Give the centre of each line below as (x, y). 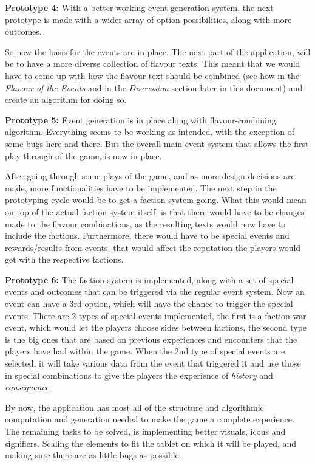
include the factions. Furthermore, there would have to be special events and (147, 236)
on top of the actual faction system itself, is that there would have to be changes (155, 211)
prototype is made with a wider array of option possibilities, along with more (148, 19)
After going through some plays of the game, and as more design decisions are (150, 176)
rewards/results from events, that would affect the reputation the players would (153, 247)
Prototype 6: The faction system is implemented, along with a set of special (149, 279)
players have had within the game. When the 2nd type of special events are (145, 351)
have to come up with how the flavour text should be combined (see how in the (152, 75)
